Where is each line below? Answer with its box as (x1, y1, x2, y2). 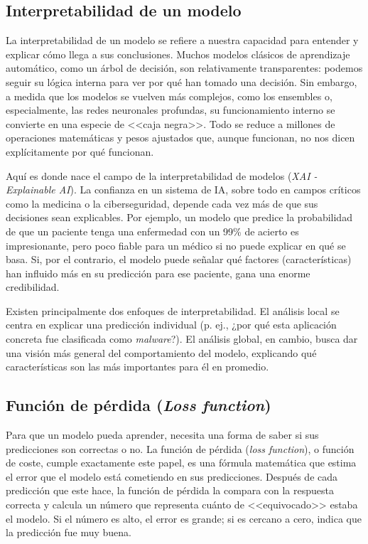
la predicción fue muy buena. (6, 525, 132, 540)
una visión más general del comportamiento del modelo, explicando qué (6, 345, 317, 360)
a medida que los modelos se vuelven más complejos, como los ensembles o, (6, 88, 332, 103)
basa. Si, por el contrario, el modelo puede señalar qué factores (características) (6, 252, 352, 267)
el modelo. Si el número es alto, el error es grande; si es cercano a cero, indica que (6, 511, 362, 526)
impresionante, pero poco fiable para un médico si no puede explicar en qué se (6, 238, 346, 252)
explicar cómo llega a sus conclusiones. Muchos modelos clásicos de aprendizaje (6, 46, 350, 61)
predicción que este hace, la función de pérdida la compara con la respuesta (6, 483, 334, 498)
